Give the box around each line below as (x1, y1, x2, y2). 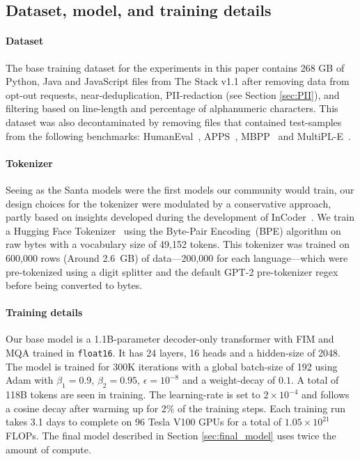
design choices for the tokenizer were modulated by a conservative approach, (6, 196, 331, 210)
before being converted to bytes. (6, 278, 143, 292)
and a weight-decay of (182, 373, 276, 387)
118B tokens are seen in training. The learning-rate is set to (6, 387, 260, 402)
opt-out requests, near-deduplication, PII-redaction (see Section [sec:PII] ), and (6, 87, 340, 102)
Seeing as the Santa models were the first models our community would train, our (6, 182, 354, 196)
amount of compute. (6, 442, 91, 456)
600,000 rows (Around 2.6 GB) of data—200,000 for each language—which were (6, 250, 348, 265)
